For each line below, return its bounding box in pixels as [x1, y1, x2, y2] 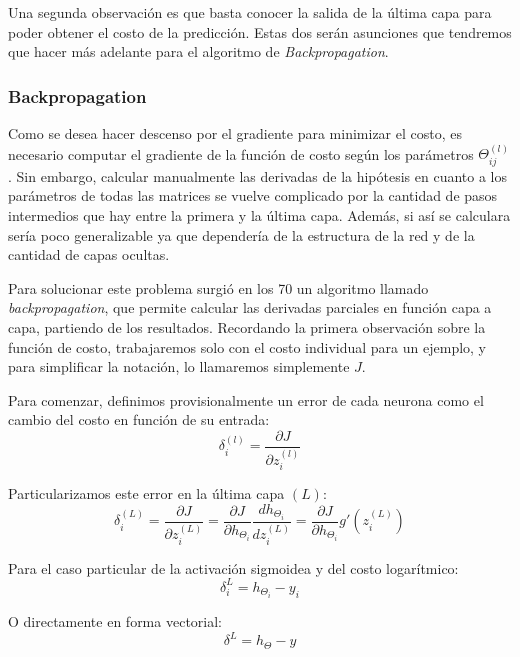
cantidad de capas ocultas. [8, 244, 170, 265]
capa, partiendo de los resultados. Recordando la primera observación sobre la [8, 316, 486, 337]
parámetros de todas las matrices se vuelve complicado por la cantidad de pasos [8, 185, 498, 206]
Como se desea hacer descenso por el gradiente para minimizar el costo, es [8, 123, 463, 143]
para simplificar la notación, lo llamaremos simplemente [8, 356, 350, 377]
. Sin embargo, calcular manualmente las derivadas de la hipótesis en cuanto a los [8, 165, 508, 186]
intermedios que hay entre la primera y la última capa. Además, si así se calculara [8, 205, 511, 226]
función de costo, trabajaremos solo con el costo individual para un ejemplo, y [8, 336, 487, 357]
